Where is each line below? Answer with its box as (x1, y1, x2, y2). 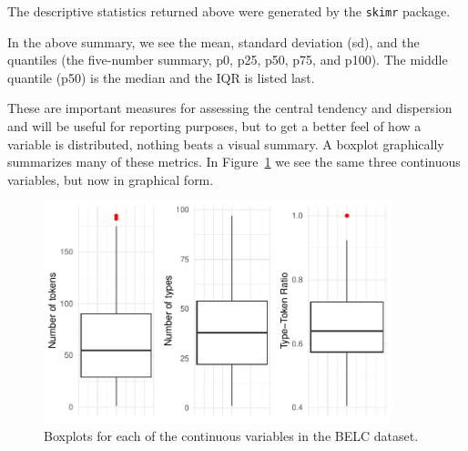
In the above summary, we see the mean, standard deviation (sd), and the (7, 32, 420, 51)
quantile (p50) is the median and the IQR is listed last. (7, 67, 315, 87)
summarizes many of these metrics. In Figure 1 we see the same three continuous (7, 152, 461, 171)
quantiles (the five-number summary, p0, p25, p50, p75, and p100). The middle (7, 50, 448, 69)
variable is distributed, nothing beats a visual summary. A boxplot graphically (7, 134, 444, 153)
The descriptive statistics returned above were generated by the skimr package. (7, 2, 451, 20)
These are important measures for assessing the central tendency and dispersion (7, 98, 453, 118)
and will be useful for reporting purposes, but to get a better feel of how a (7, 117, 422, 136)
